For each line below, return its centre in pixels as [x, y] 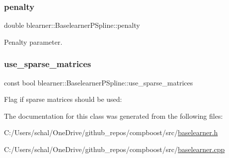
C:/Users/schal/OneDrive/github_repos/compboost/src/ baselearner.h [111, 132]
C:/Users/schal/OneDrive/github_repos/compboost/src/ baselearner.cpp [114, 149]
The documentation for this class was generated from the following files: [114, 116]
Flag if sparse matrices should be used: [63, 99]
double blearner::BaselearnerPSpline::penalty [72, 25]
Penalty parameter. [33, 41]
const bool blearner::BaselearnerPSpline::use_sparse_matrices [99, 82]
